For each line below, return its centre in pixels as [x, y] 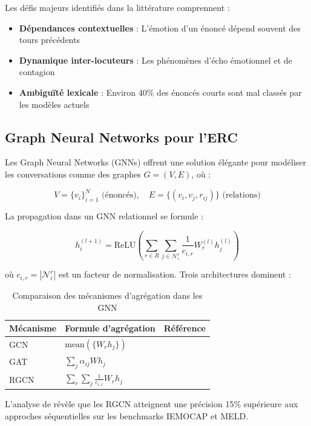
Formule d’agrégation [110, 328]
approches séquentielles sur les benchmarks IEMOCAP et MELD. [127, 415]
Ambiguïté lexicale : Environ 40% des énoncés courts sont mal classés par [160, 92]
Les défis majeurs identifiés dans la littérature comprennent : [117, 7]
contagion [37, 72]
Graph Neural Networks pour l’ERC [121, 137]
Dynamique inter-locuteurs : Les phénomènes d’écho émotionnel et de [155, 60]
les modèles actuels [54, 104]
